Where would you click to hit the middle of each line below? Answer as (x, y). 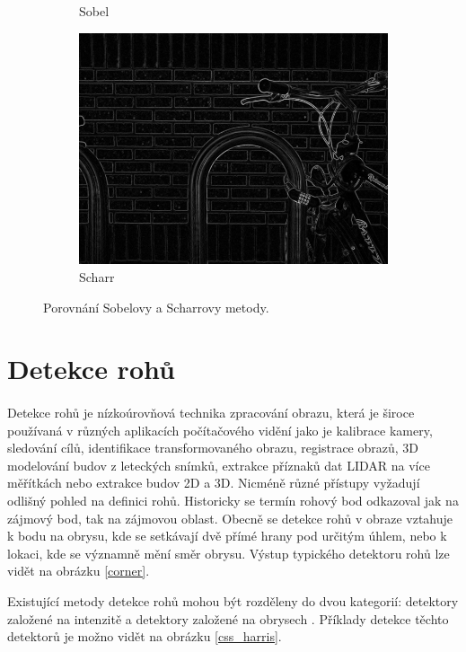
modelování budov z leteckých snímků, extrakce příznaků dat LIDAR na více (219, 465)
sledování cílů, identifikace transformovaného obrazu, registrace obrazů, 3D (213, 448)
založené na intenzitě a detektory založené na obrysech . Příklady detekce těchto (228, 618)
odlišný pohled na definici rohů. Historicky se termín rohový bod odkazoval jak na (233, 501)
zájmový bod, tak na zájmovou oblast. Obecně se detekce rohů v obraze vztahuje (230, 518)
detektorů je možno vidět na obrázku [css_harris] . (145, 636)
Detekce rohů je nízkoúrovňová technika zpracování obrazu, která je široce (211, 413)
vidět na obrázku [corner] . (79, 571)
